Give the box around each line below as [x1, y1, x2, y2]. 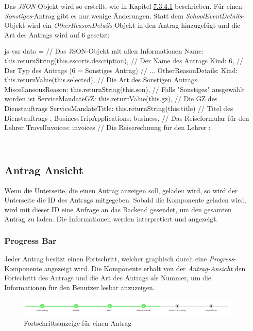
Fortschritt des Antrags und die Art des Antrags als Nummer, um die [4, 273, 211, 283]
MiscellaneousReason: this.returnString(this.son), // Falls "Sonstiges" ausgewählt [4, 84, 245, 94]
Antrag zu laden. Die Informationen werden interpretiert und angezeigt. [4, 214, 218, 224]
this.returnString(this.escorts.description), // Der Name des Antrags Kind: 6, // [4, 55, 243, 65]
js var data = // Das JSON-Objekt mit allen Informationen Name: [4, 46, 203, 56]
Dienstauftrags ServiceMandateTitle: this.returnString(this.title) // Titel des [4, 103, 233, 113]
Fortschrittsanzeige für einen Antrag [24, 317, 132, 328]
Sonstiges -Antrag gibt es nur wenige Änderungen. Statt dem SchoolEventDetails [4, 10, 242, 20]
